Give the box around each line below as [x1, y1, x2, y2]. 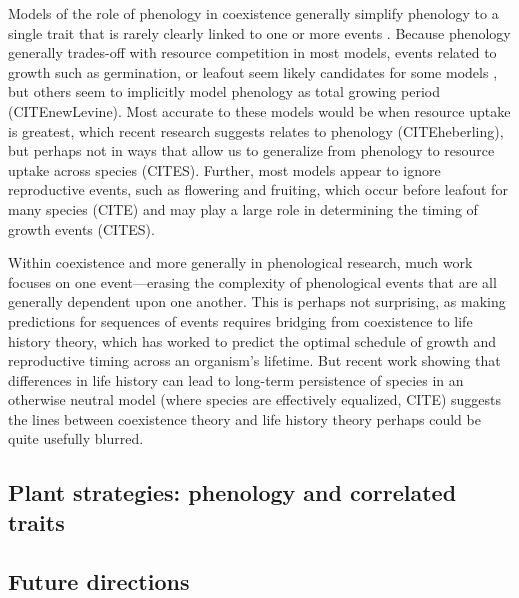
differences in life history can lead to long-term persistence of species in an [8, 369, 464, 390]
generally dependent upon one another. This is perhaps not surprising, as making [8, 291, 506, 312]
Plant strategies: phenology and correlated [8, 477, 457, 508]
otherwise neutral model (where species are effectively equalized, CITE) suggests [8, 389, 502, 410]
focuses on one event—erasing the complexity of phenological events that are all [8, 271, 497, 292]
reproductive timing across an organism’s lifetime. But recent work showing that [8, 350, 501, 371]
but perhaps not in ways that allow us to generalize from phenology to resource [8, 140, 495, 161]
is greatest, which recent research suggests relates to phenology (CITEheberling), [8, 120, 504, 141]
